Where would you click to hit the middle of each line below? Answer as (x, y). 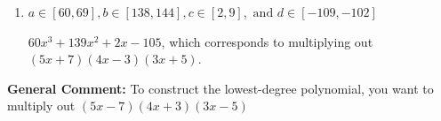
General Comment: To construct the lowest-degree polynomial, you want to (220, 88)
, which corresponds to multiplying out (267, 41)
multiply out (41, 106)
